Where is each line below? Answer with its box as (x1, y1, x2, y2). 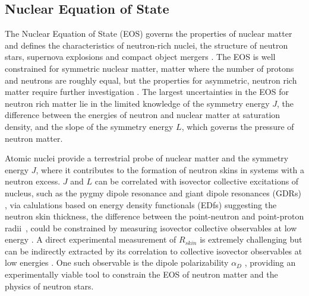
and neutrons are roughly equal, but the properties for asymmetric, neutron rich (5, 74, 297, 86)
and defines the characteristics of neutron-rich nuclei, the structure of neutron (5, 39, 288, 51)
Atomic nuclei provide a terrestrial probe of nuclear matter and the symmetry (5, 152, 289, 164)
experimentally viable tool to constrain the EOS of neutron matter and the (5, 268, 278, 281)
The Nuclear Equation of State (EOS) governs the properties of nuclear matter (5, 27, 292, 40)
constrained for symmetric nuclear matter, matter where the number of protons (5, 62, 294, 74)
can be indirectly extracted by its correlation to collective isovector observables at (5, 244, 302, 257)
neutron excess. (5, 175, 61, 187)
